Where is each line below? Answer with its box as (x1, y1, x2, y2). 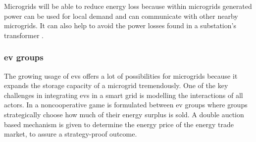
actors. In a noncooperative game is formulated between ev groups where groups (4, 99, 248, 110)
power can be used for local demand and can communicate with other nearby (4, 10, 238, 21)
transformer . (4, 30, 44, 40)
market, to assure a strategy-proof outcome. (4, 129, 137, 139)
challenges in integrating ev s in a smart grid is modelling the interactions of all (4, 90, 243, 100)
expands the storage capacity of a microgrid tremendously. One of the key (4, 80, 228, 91)
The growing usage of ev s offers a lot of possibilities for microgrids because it (4, 70, 238, 81)
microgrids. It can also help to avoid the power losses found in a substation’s (4, 20, 236, 31)
